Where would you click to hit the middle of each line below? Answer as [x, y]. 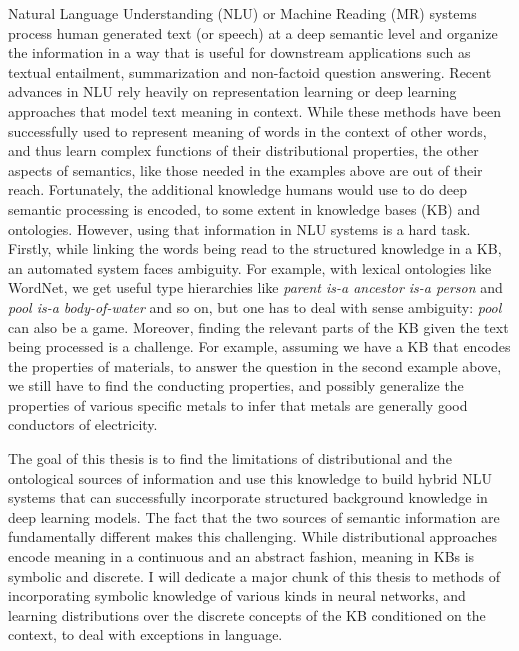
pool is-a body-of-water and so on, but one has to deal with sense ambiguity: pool [255, 306]
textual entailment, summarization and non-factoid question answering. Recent [250, 71]
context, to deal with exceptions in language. [145, 634]
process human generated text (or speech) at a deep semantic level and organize [253, 32]
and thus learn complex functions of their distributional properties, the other [243, 150]
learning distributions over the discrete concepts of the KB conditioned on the [247, 614]
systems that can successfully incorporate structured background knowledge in [248, 497]
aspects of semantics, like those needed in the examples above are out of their [245, 169]
